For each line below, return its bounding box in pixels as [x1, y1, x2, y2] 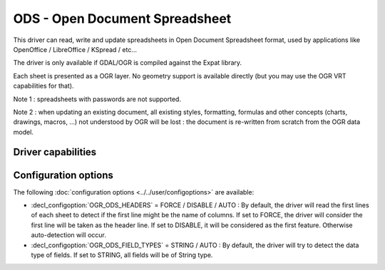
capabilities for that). [13, 82, 74, 90]
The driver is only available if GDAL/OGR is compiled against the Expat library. [13, 58, 242, 67]
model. [13, 128, 34, 136]
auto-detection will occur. [31, 231, 106, 239]
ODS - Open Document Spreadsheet [13, 11, 232, 26]
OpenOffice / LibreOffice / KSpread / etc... [13, 45, 137, 53]
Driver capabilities [13, 146, 97, 158]
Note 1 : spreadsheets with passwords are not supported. [13, 95, 182, 103]
